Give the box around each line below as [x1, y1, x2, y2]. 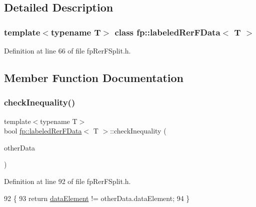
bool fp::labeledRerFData [4, 125, 82, 136]
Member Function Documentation [4, 69, 184, 85]
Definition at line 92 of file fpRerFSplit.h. [4, 175, 131, 186]
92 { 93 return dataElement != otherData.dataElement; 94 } [4, 192, 190, 203]
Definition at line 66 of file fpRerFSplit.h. [4, 45, 131, 55]
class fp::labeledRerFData [114, 25, 220, 38]
